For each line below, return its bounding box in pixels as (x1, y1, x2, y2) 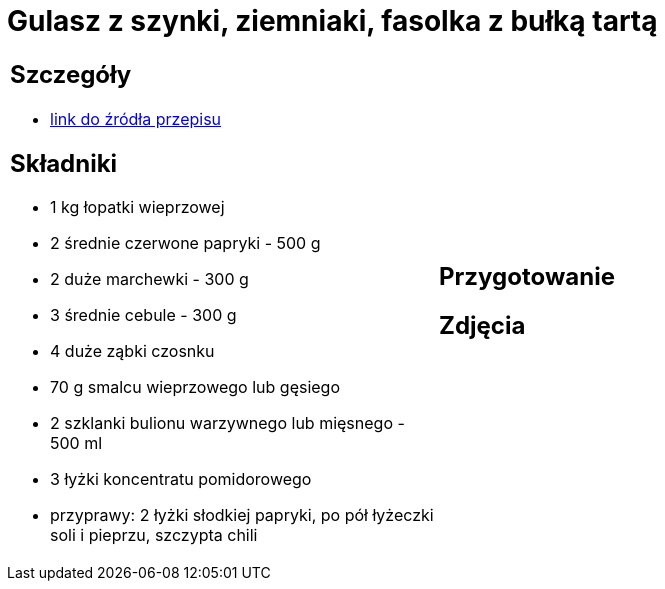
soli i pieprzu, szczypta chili (50, 525, 258, 546)
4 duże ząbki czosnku (50, 341, 215, 362)
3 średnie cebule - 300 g (50, 305, 237, 326)
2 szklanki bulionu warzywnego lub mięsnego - (50, 413, 405, 434)
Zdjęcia (439, 310, 526, 340)
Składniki (10, 148, 118, 178)
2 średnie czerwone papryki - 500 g (50, 233, 321, 254)
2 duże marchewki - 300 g (50, 269, 249, 290)
